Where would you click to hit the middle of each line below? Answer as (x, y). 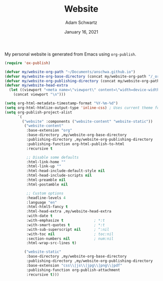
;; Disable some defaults (52, 157)
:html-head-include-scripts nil (59, 176)
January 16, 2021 (81, 32)
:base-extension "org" (49, 131)
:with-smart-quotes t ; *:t (65, 225)
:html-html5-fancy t (47, 207)
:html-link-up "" (44, 167)
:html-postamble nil (47, 184)
